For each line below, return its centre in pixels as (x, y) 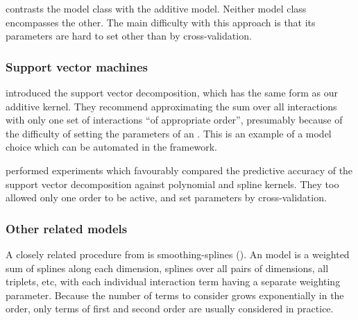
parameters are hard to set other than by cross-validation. (129, 36)
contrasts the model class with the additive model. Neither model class (156, 8)
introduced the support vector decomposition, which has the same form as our (172, 92)
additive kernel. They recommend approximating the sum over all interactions (171, 106)
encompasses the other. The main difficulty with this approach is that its (161, 22)
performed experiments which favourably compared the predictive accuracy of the (179, 170)
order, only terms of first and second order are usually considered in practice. (170, 309)
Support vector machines (77, 66)
